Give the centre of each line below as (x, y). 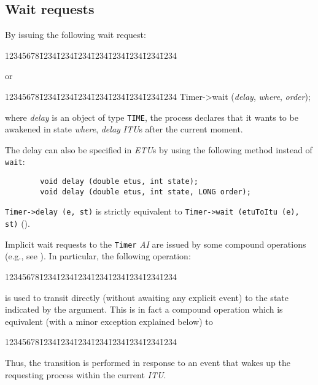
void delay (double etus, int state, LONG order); (145, 192)
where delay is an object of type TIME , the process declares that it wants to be (152, 117)
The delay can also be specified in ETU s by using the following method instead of (159, 149)
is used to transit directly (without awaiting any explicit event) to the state (147, 297)
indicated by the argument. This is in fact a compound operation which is (144, 309)
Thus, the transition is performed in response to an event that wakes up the (148, 362)
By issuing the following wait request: (76, 35)
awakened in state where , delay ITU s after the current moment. (124, 129)
